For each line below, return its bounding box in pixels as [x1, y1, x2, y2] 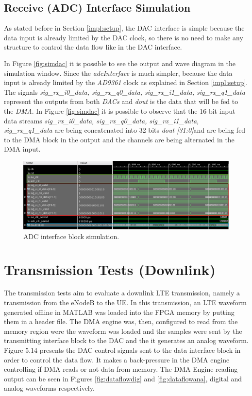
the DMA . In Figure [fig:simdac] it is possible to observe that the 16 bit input [4, 105, 235, 116]
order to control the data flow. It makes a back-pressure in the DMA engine [4, 354, 230, 364]
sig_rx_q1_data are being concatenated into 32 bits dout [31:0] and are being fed [4, 125, 246, 135]
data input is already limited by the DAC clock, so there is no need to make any [4, 32, 243, 42]
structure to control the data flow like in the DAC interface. [4, 42, 182, 52]
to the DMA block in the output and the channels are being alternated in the [4, 134, 235, 144]
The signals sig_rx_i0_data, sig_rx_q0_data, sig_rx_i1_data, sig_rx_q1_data [4, 86, 245, 97]
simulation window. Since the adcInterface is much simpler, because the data [4, 68, 233, 78]
